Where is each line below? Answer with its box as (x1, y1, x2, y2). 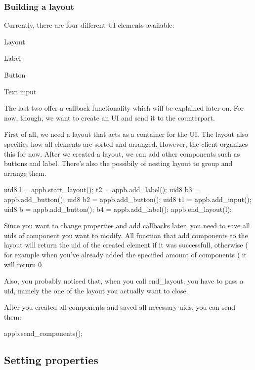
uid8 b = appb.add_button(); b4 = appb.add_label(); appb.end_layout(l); (4, 204, 232, 214)
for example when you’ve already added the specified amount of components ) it (4, 249, 247, 259)
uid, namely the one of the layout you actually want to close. (4, 285, 188, 295)
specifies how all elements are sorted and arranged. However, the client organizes (4, 138, 248, 149)
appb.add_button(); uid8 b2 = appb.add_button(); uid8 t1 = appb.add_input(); (4, 194, 252, 204)
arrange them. (4, 167, 46, 178)
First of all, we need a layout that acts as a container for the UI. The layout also (4, 129, 249, 139)
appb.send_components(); (4, 328, 83, 338)
